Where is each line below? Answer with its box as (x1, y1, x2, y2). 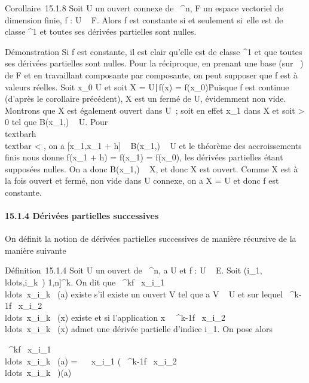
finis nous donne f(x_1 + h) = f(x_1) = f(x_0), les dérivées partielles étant (5, 151, 283, 163)
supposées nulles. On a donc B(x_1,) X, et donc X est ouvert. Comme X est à (5, 162, 298, 175)
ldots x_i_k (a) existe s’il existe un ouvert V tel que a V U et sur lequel (5, 287, 283, 300)
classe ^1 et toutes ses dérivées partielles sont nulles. (5, 25, 197, 38)
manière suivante (5, 244, 66, 256)
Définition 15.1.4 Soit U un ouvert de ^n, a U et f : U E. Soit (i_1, (5, 264, 262, 276)
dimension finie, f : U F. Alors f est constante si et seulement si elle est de (5, 13, 283, 26)
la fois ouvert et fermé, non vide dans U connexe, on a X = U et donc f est (5, 174, 279, 187)
